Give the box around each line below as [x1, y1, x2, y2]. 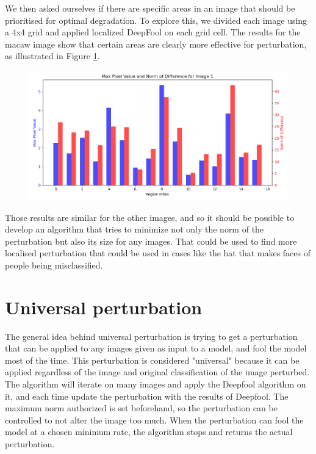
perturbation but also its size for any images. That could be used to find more [5, 234, 297, 247]
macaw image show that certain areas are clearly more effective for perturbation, [5, 37, 307, 50]
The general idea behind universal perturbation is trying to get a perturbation [5, 330, 298, 342]
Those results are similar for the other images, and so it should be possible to [5, 211, 295, 223]
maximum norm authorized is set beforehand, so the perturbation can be [5, 402, 278, 414]
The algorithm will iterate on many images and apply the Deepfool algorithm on [5, 378, 306, 391]
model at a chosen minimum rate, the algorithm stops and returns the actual [5, 425, 293, 438]
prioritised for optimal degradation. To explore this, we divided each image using [5, 13, 307, 26]
